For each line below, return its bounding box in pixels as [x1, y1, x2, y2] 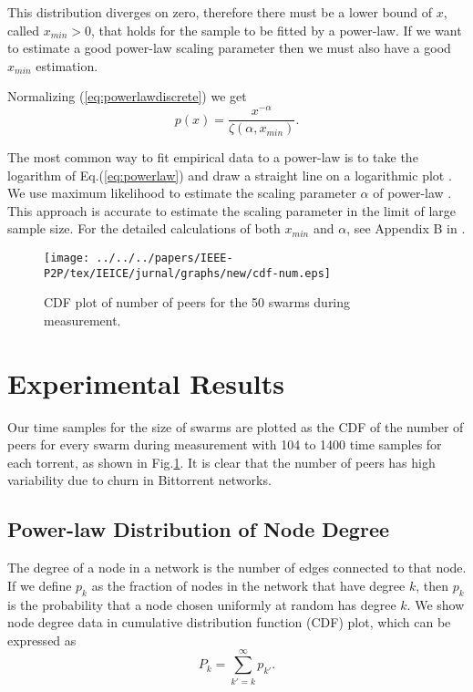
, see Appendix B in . [346, 219, 466, 238]
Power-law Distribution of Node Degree [7, 515, 390, 543]
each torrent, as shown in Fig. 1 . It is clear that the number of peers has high [7, 452, 436, 471]
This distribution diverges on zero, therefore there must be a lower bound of [7, 3, 433, 21]
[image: [44, 252, 90, 265]
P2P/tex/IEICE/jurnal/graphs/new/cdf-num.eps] [44, 266, 331, 280]
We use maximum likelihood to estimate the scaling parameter [7, 183, 356, 202]
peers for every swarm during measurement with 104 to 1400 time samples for [7, 435, 442, 454]
